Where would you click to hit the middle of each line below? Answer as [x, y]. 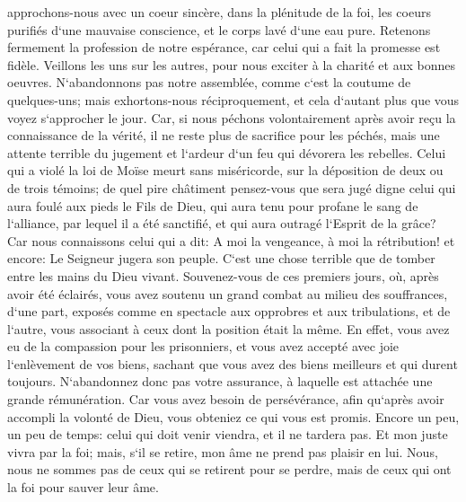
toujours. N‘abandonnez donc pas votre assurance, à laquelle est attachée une [220, 381]
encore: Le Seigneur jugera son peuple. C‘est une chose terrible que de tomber [221, 258]
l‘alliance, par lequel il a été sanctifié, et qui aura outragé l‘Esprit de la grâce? [222, 223]
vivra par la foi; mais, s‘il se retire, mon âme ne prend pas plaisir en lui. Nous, [223, 451]
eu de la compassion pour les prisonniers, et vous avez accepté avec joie [203, 346]
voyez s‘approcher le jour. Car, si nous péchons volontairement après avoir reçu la [232, 117]
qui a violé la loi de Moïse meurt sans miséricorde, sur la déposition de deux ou [225, 170]
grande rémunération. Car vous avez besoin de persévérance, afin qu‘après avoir [226, 399]
